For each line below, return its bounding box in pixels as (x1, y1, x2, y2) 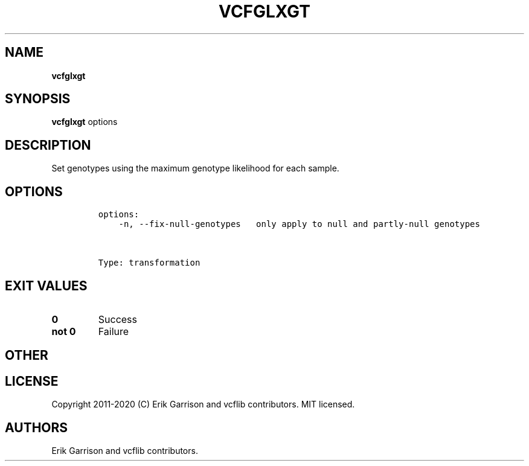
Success (98, 313, 138, 325)
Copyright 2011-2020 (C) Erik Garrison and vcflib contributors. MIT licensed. (51, 399, 355, 410)
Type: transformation (98, 258, 200, 268)
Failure (98, 325, 129, 337)
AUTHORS (5, 420, 68, 435)
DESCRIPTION (5, 137, 91, 153)
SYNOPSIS (5, 91, 71, 107)
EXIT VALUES (5, 278, 88, 293)
